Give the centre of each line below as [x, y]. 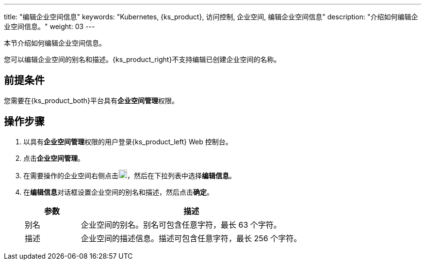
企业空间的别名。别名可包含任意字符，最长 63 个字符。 [181, 225]
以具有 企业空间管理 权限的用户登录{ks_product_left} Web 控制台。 [128, 141]
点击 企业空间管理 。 [54, 158]
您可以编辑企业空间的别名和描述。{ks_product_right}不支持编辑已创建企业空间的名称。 [142, 59]
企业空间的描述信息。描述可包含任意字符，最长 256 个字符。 [191, 238]
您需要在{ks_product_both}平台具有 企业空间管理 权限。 [91, 100]
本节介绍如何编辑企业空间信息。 [55, 43]
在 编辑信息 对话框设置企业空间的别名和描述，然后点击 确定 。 [118, 192]
